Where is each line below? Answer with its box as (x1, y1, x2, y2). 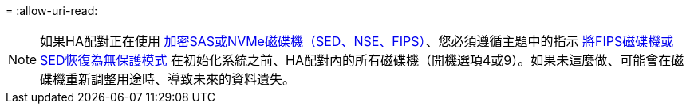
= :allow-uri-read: (6, 4, 98, 17)
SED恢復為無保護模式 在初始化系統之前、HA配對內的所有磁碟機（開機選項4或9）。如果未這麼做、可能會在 (40, 52, 672, 68)
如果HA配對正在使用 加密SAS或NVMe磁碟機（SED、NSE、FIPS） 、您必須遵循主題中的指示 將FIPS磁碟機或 (40, 33, 674, 49)
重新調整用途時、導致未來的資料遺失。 (65, 71, 296, 87)
